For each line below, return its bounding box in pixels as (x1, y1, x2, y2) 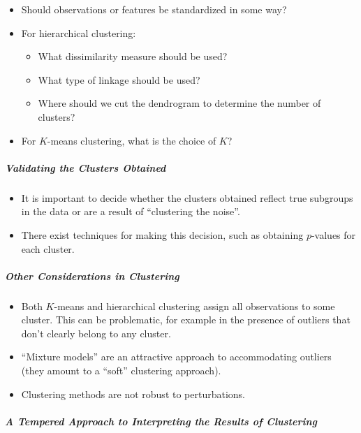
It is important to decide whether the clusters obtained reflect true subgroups (21, 190, 353, 205)
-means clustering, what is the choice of (47, 133, 216, 147)
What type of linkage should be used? (38, 72, 200, 87)
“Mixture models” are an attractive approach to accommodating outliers (21, 349, 332, 364)
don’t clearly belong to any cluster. (21, 325, 171, 340)
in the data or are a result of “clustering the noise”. (21, 204, 240, 219)
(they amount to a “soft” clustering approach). (21, 363, 221, 378)
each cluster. (21, 241, 75, 256)
